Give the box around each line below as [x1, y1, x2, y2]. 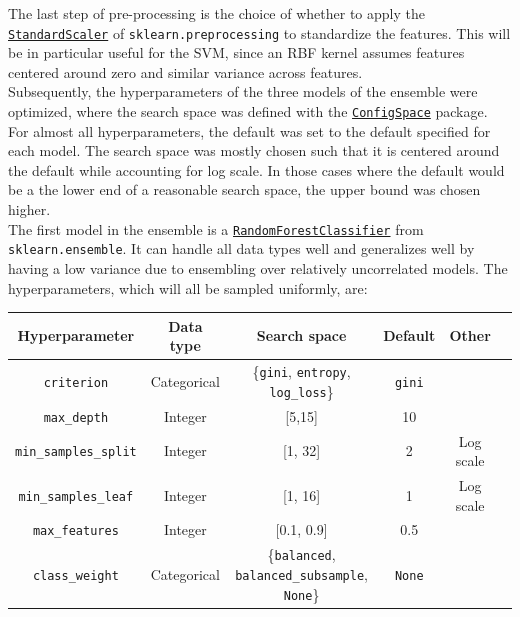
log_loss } [269, 380, 334, 401]
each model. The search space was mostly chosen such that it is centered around [8, 140, 500, 161]
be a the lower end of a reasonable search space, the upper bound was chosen [8, 179, 481, 200]
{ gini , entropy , [252, 361, 351, 382]
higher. [8, 199, 51, 220]
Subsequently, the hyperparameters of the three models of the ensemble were [8, 81, 478, 102]
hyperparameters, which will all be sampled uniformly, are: [8, 277, 368, 298]
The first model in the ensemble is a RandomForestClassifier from [8, 218, 424, 239]
